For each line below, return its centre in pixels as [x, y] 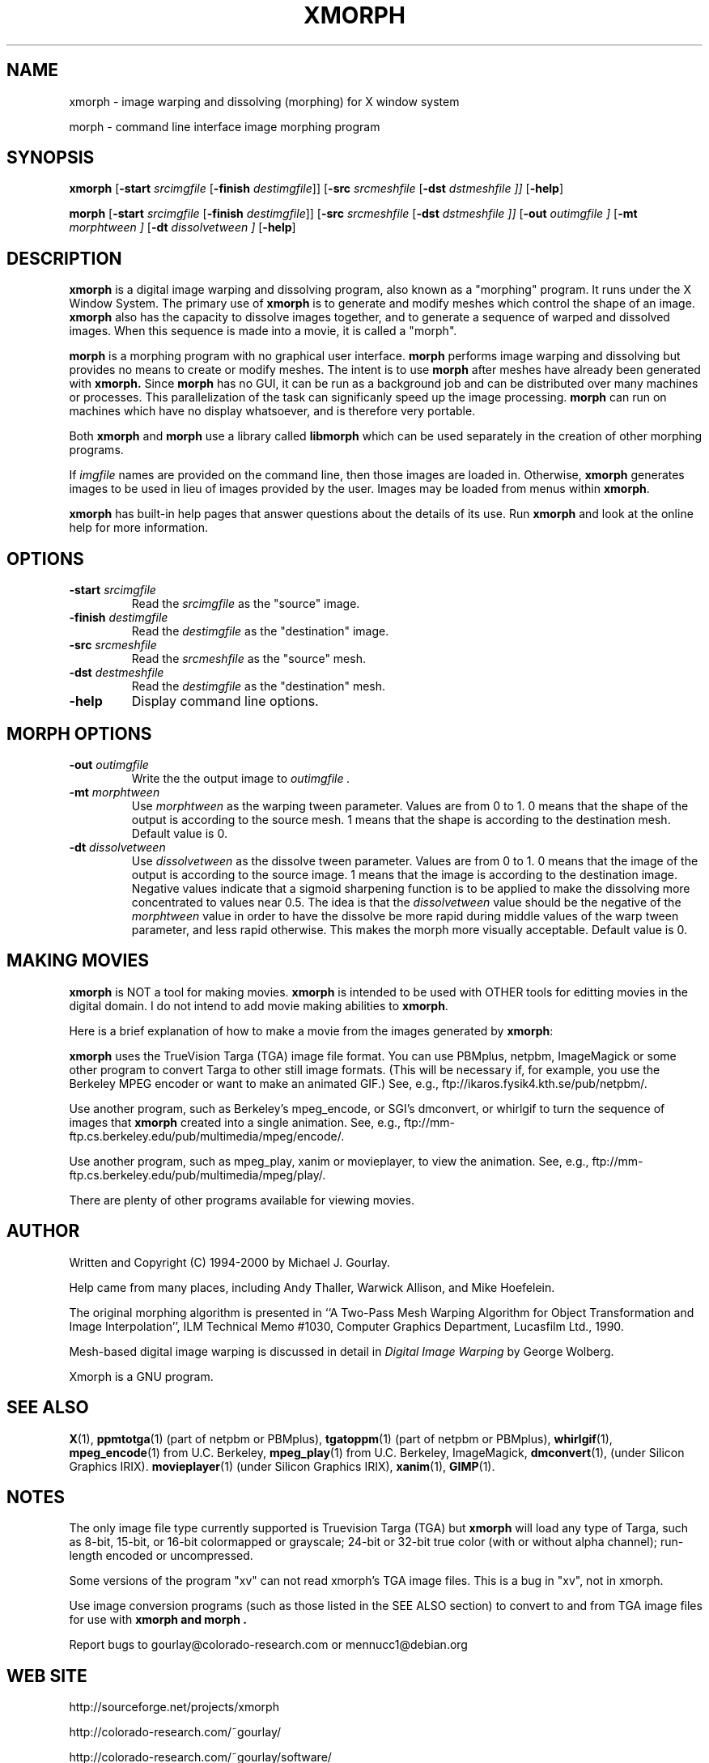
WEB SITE [47, 1676]
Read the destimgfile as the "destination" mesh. [259, 686]
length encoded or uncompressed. [161, 1556]
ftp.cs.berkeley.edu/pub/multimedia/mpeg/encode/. [207, 1136]
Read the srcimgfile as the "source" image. [246, 604]
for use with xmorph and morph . [158, 1620]
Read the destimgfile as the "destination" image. [260, 631]
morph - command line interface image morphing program [225, 126]
